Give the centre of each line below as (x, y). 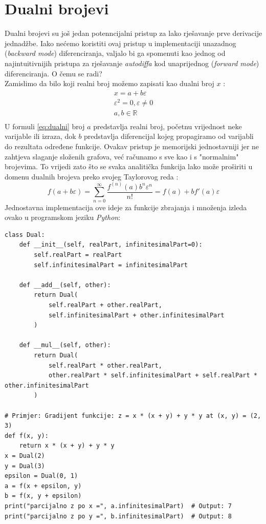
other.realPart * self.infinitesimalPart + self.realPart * (153, 376)
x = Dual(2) (25, 456)
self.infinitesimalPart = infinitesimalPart (111, 265)
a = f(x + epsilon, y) (43, 486)
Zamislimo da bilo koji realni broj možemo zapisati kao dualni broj (109, 83)
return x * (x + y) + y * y (67, 446)
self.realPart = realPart (78, 255)
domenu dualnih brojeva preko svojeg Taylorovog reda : (92, 176)
